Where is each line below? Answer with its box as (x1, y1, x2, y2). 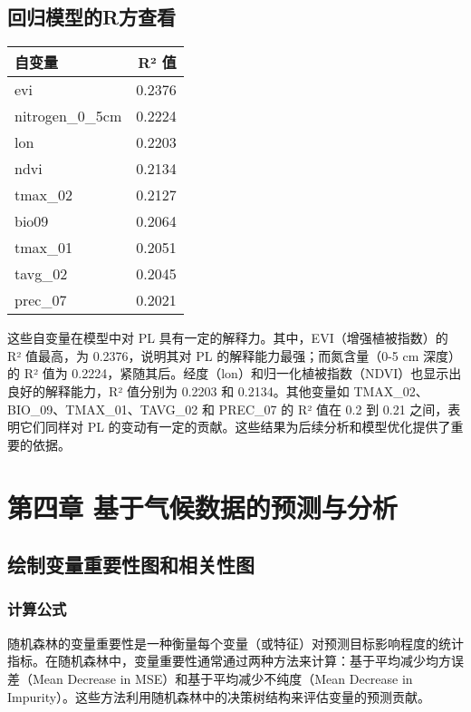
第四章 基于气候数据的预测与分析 (7, 488, 398, 525)
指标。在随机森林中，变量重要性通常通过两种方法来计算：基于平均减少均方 (7, 651, 451, 670)
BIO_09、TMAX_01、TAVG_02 (7, 399, 198, 418)
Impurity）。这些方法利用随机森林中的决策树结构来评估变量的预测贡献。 (7, 687, 431, 706)
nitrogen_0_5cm (14, 105, 122, 127)
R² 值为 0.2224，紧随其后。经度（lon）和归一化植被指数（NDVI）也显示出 (24, 364, 462, 383)
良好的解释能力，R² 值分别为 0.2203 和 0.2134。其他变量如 (7, 381, 350, 400)
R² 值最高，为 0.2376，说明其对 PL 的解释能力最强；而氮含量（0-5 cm (7, 346, 419, 365)
